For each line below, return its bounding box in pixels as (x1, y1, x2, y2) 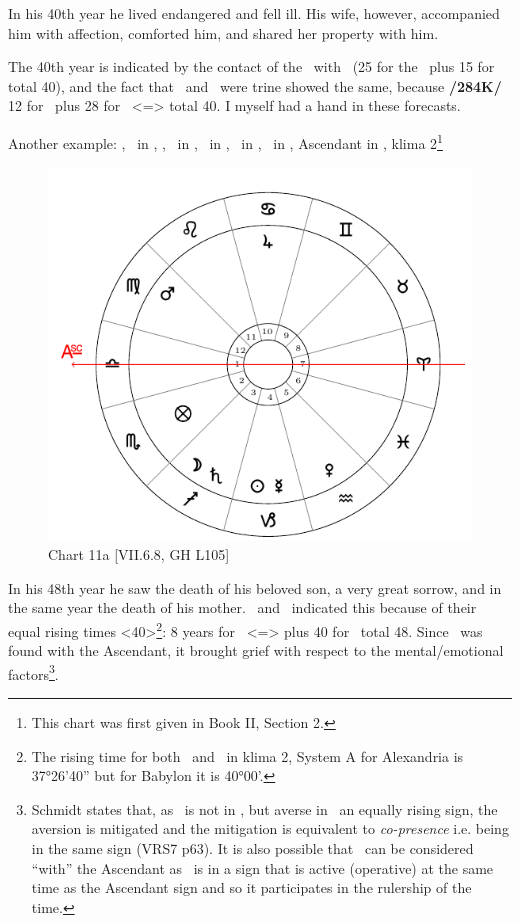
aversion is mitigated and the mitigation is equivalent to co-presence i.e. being (31, 818, 509, 839)
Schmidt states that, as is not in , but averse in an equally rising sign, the (31, 798, 498, 819)
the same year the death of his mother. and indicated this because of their (8, 597, 477, 618)
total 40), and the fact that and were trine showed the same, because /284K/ (8, 75, 502, 96)
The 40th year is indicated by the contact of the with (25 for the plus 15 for (8, 56, 495, 77)
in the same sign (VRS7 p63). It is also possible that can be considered (31, 837, 474, 858)
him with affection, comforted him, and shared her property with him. (8, 22, 439, 43)
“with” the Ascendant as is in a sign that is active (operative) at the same (31, 857, 494, 878)
